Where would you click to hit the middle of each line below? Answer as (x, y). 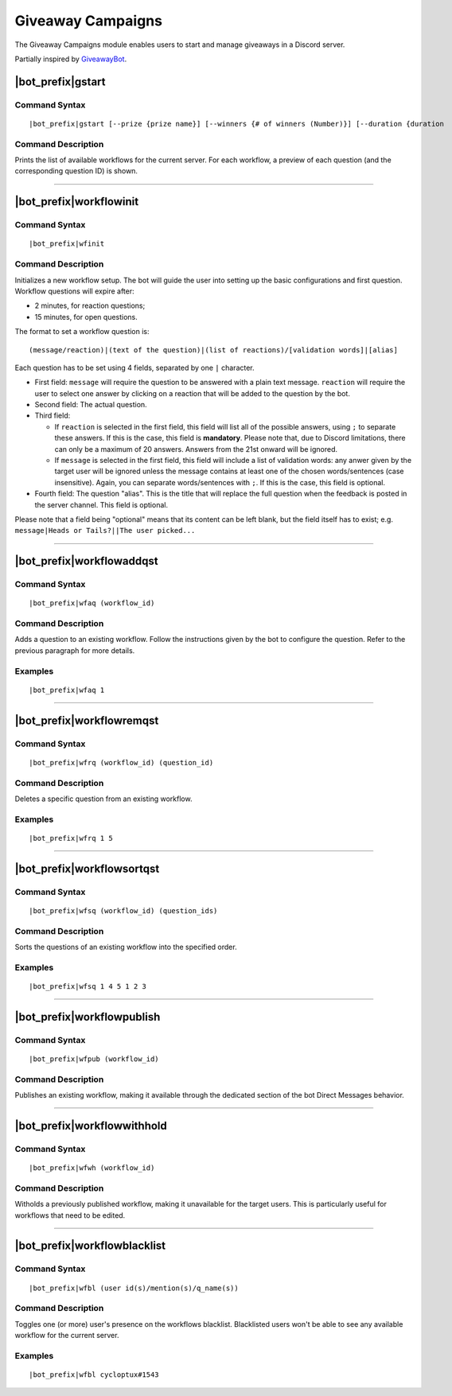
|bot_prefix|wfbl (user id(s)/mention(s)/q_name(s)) (134, 1288)
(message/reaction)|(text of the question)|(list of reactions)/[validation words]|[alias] (213, 350)
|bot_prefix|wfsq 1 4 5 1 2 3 (88, 986)
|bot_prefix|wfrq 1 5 (71, 838)
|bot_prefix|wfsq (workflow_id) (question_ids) (123, 910)
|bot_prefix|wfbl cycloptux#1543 (94, 1375)
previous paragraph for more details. (75, 650)
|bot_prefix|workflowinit (77, 202)
